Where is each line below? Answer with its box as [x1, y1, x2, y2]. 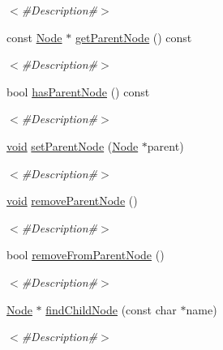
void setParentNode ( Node [6, 137, 139, 154]
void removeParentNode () [6, 192, 138, 209]
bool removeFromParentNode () [6, 246, 165, 263]
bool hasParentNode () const [6, 83, 150, 100]
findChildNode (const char [45, 301, 177, 318]
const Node [6, 28, 62, 45]
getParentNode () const [75, 28, 192, 45]
